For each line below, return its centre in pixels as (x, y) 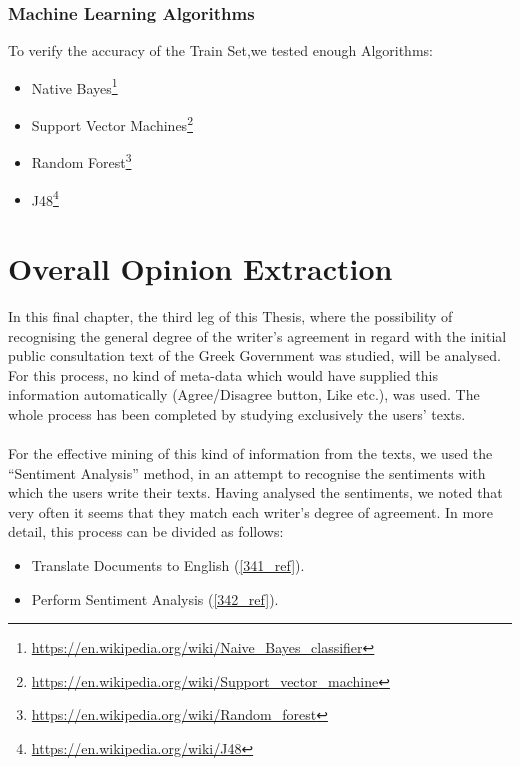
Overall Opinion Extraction (200, 268)
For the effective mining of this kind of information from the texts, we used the (250, 453)
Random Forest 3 (81, 160)
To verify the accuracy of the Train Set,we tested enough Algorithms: (220, 50)
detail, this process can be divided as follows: (146, 531)
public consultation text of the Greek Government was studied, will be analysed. (254, 355)
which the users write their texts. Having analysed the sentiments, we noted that (255, 492)
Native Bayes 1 (74, 86)
